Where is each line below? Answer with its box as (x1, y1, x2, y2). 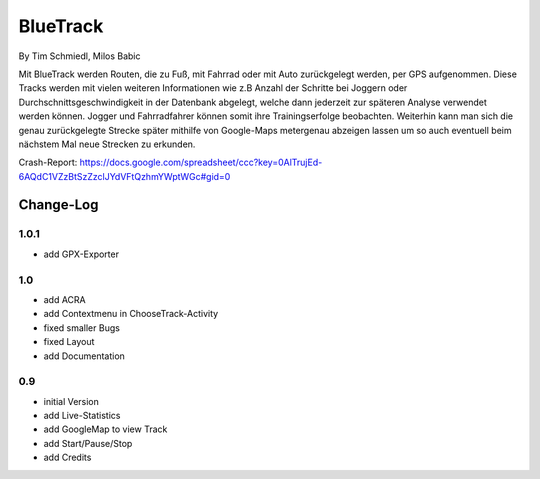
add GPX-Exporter (43, 248, 120, 260)
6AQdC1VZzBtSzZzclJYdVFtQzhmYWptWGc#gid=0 (18, 170, 231, 182)
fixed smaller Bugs (43, 321, 120, 334)
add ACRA (43, 293, 87, 305)
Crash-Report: (18, 156, 78, 169)
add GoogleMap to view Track (43, 423, 168, 435)
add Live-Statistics (43, 410, 121, 422)
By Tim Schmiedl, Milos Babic (18, 50, 141, 62)
